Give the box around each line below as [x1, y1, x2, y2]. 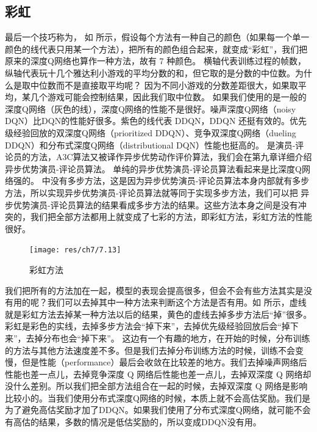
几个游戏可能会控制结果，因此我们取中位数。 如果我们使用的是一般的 [30, 90, 307, 103]
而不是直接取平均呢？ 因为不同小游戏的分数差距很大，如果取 [55, 78, 298, 91]
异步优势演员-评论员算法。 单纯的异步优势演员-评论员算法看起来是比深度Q [5, 162, 302, 175]
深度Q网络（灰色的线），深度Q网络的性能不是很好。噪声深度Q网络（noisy [5, 102, 296, 115]
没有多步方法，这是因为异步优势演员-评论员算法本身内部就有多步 [50, 174, 310, 187]
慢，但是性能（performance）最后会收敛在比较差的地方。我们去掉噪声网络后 [5, 356, 307, 368]
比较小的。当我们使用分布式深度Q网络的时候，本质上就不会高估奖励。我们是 [5, 391, 310, 404]
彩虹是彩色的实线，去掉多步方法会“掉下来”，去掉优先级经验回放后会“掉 [5, 320, 290, 332]
